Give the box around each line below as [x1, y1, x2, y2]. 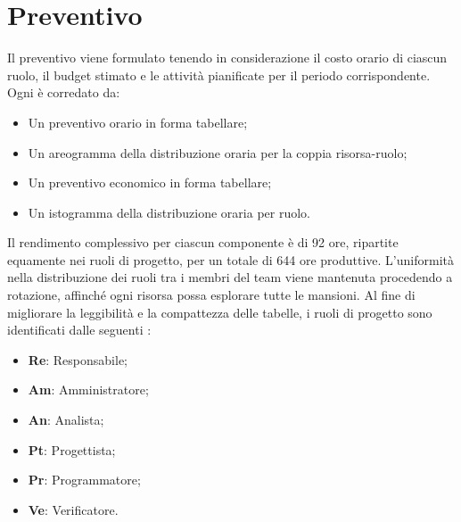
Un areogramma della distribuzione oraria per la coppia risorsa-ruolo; [28, 143, 407, 162]
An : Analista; [28, 410, 104, 429]
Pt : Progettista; [28, 440, 116, 459]
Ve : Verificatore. [28, 500, 119, 518]
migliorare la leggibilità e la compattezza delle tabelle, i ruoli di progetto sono [7, 302, 432, 321]
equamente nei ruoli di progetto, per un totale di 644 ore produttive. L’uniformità [7, 250, 454, 269]
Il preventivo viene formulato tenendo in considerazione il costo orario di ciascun [7, 48, 448, 67]
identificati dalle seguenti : [7, 320, 152, 339]
